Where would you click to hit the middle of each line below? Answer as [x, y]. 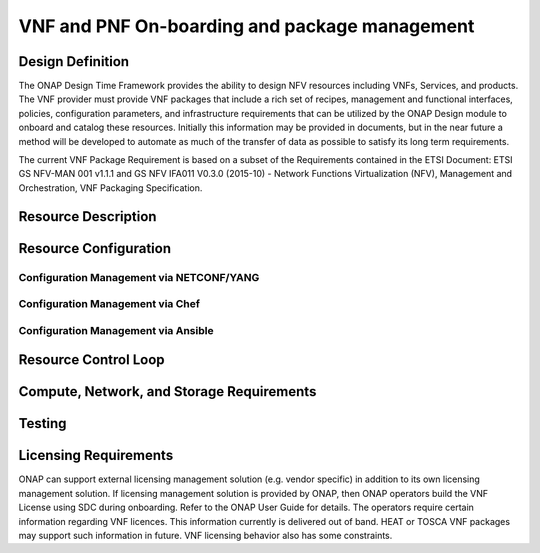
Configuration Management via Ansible [116, 330]
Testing [42, 423]
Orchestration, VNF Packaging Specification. [110, 187]
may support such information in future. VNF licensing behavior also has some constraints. [205, 536]
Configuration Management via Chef [109, 304]
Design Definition [74, 61]
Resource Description [87, 216]
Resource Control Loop [91, 360]
